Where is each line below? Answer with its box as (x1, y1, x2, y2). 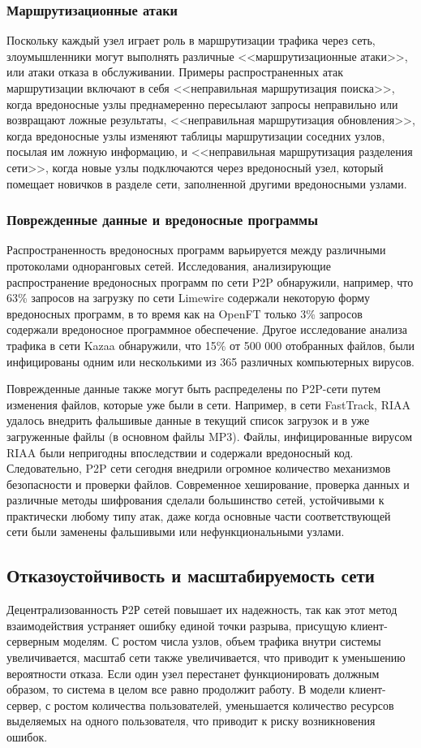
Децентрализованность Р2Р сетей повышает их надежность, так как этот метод (6, 601, 397, 618)
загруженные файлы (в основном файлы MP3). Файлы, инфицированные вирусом (6, 427, 413, 444)
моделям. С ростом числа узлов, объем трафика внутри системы (62, 633, 381, 650)
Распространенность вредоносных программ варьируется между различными (6, 241, 386, 258)
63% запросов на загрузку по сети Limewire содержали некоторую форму (6, 289, 371, 306)
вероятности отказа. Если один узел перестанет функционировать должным (6, 664, 380, 681)
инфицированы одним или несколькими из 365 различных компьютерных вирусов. (6, 352, 415, 370)
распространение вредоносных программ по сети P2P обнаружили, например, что (6, 273, 414, 290)
